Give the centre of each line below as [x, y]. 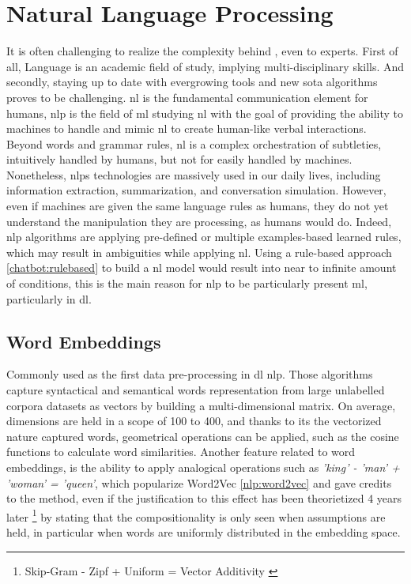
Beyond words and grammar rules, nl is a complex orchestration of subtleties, [194, 143]
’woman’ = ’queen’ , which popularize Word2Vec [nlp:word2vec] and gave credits [199, 482]
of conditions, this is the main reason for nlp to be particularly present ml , [187, 283]
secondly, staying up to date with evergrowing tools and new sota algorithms [192, 82]
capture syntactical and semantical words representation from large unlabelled [196, 390]
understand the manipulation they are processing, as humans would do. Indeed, [199, 221]
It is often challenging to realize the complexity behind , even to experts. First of [202, 51]
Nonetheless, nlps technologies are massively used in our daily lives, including [194, 174]
